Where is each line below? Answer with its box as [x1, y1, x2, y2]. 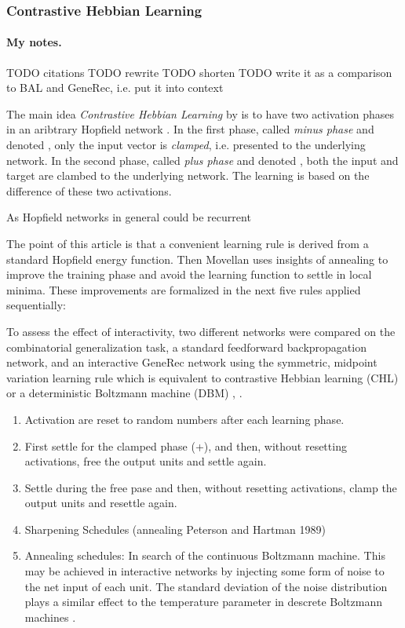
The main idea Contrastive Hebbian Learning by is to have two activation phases [6, 105, 395, 122]
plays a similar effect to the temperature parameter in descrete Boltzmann [24, 593, 383, 610]
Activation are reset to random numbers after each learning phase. [24, 411, 345, 427]
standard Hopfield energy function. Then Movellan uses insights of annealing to [6, 250, 389, 267]
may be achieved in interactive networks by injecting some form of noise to [24, 563, 385, 579]
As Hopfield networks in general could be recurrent [6, 209, 251, 225]
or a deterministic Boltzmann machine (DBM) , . [6, 385, 243, 401]
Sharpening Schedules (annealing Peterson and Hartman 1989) [24, 520, 326, 537]
